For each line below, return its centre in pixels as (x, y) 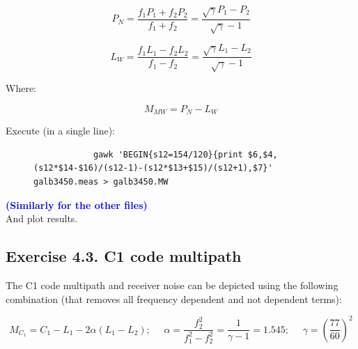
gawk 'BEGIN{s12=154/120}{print (168, 154)
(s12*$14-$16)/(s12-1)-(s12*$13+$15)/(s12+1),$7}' (153, 168)
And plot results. (42, 218)
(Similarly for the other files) (77, 204)
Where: (21, 88)
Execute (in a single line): (60, 131)
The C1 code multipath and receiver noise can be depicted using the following (172, 285)
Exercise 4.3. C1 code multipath (124, 256)
